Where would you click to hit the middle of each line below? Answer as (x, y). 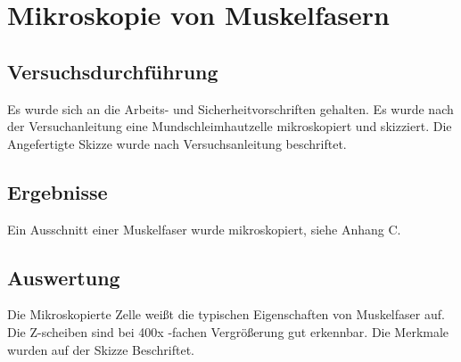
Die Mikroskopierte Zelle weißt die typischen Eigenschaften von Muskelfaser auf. (226, 314)
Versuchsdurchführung (113, 71)
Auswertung (64, 277)
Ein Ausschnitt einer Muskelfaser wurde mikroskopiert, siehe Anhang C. (204, 229)
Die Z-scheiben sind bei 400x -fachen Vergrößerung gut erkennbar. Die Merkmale (228, 331)
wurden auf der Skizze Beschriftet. (101, 349)
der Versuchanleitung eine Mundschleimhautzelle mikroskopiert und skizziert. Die (230, 126)
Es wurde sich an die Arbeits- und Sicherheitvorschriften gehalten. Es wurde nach (230, 108)
